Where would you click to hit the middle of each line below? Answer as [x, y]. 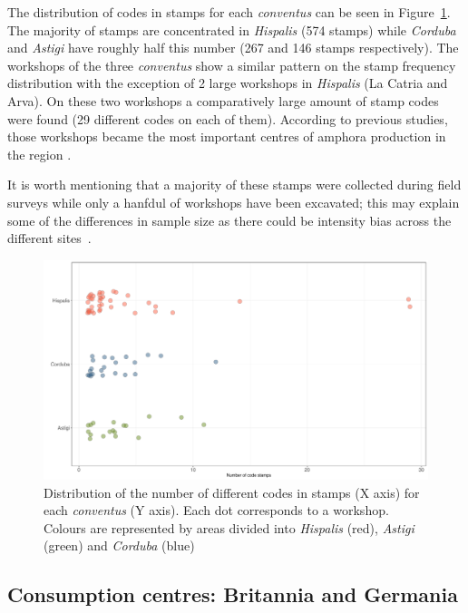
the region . [39, 154]
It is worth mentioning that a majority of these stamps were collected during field [234, 185]
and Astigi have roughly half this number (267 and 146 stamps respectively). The [233, 48]
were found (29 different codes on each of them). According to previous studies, [228, 118]
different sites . [49, 238]
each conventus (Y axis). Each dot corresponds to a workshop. [216, 510]
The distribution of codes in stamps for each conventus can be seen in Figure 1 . [229, 12]
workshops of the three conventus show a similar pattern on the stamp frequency [232, 65]
